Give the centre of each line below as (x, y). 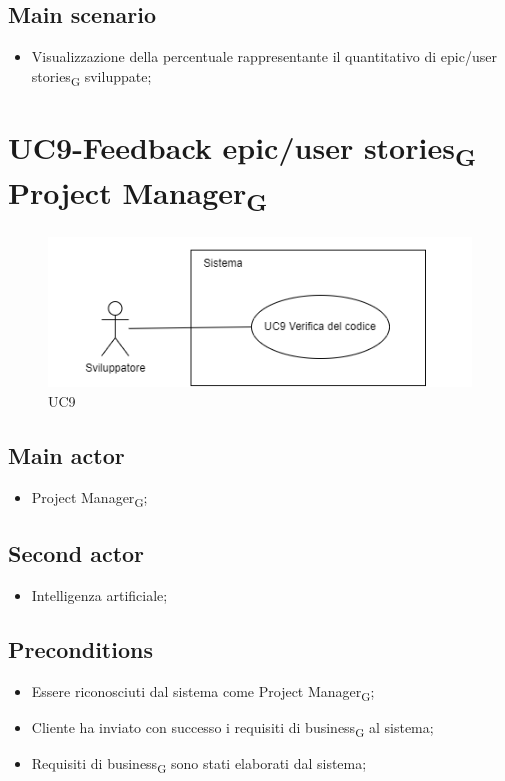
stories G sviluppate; (91, 77)
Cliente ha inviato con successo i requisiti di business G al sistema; (232, 728)
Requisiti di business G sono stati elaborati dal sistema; (199, 764)
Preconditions (80, 648)
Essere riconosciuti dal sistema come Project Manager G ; (203, 692)
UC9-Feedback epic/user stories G (242, 150)
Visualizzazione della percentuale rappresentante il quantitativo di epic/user (264, 56)
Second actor (76, 553)
